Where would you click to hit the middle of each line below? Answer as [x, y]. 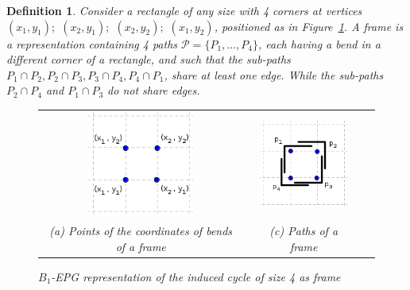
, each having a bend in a [319, 43]
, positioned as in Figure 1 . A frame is [309, 26]
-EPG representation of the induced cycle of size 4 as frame [196, 276]
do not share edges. [154, 90]
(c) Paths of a [304, 231]
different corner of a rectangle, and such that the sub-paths [149, 59]
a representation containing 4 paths [92, 43]
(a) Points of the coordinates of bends [141, 231]
